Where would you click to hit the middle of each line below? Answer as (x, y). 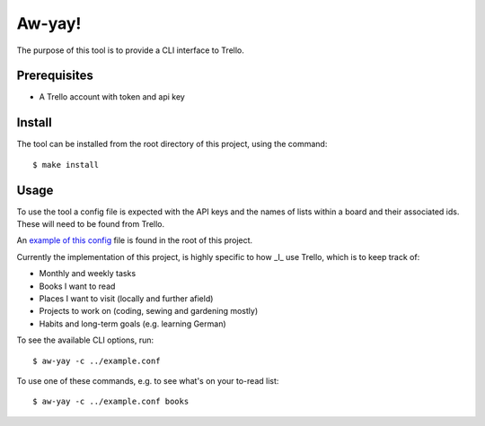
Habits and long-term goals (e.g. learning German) (132, 324)
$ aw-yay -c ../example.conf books (111, 402)
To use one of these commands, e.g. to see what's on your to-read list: (148, 380)
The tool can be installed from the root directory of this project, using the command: (172, 144)
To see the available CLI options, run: (85, 340)
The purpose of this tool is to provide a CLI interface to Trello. (130, 50)
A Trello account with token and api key (112, 97)
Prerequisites (55, 76)
